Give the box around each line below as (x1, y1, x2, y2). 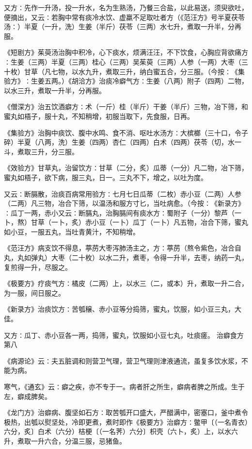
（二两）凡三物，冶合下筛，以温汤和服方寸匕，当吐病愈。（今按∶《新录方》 (4, 198, 245, 208)
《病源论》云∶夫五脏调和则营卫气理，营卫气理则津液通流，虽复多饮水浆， (4, 355, 241, 366)
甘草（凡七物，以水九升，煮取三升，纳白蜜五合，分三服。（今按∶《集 (24, 66, 245, 76)
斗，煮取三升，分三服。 (4, 146, 79, 156)
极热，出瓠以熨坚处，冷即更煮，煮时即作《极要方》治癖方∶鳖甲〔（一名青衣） (4, 416, 248, 427)
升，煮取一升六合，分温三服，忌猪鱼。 (4, 435, 126, 446)
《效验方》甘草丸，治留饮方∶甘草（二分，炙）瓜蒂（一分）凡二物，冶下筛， (4, 163, 248, 173)
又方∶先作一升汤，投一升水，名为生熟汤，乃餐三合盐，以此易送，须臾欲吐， (4, 2, 248, 12)
